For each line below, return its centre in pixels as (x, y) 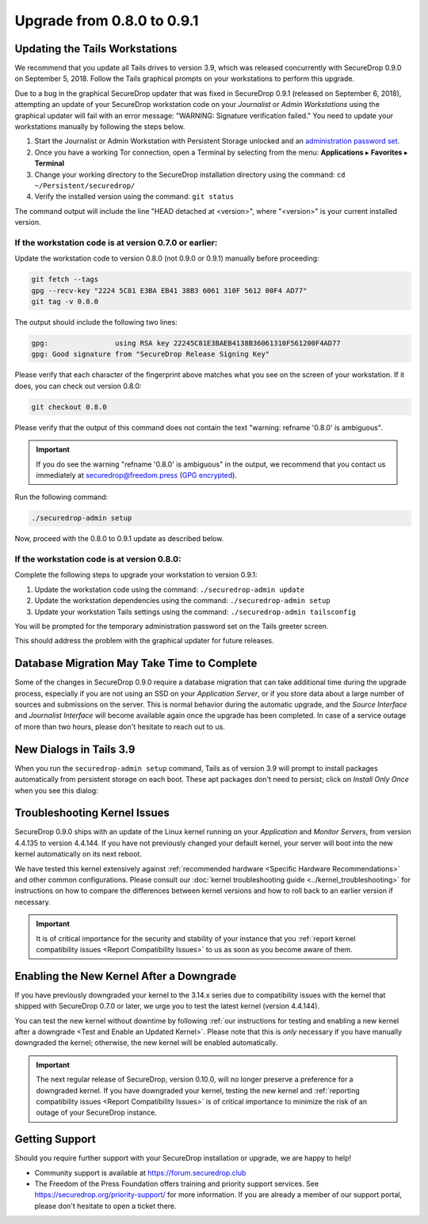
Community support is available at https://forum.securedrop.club (140, 1173)
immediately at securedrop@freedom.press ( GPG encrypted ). (137, 475)
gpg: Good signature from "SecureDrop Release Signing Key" (151, 354)
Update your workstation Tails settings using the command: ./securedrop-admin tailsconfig (195, 612)
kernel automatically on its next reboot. (78, 854)
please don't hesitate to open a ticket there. (106, 1206)
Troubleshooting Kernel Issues (92, 813)
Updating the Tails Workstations (96, 49)
